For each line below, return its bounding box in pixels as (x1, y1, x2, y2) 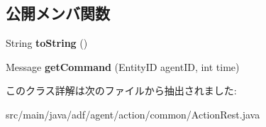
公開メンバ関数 (6, 2, 110, 24)
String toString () (6, 35, 88, 50)
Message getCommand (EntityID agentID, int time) (6, 59, 240, 74)
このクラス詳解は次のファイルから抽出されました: (6, 83, 237, 98)
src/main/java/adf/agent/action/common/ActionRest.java (6, 106, 260, 121)
